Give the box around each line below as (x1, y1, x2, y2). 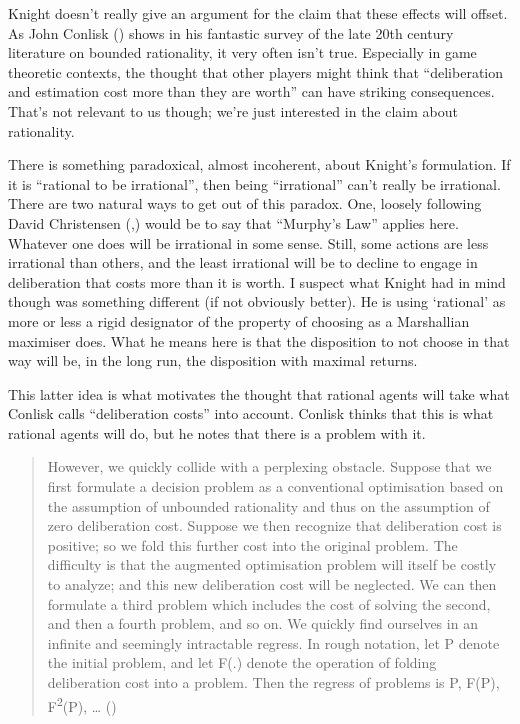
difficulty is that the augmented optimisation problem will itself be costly (47, 554, 497, 575)
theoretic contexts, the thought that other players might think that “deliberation (8, 61, 504, 82)
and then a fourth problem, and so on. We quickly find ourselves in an (47, 613, 478, 634)
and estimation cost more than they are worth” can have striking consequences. (8, 81, 495, 102)
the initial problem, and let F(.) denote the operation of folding (47, 652, 437, 673)
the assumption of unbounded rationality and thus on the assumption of (47, 495, 490, 516)
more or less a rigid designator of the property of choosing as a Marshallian (8, 310, 470, 331)
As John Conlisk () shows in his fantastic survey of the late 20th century (8, 22, 454, 43)
